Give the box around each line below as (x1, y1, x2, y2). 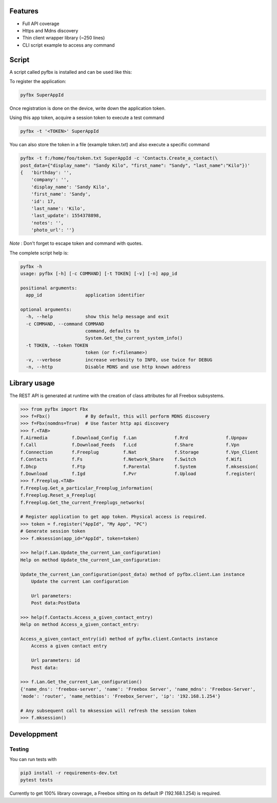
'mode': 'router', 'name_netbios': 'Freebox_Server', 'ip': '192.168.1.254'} (20, 693, 221, 699)
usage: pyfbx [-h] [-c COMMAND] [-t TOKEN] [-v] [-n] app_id (20, 270, 177, 277)
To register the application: (9, 78, 67, 84)
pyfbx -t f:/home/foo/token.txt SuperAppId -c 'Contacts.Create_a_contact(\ (20, 155, 218, 161)
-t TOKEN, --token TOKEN (26, 342, 88, 348)
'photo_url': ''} (31, 227, 75, 233)
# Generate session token (20, 528, 86, 534)
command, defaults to (85, 328, 140, 334)
